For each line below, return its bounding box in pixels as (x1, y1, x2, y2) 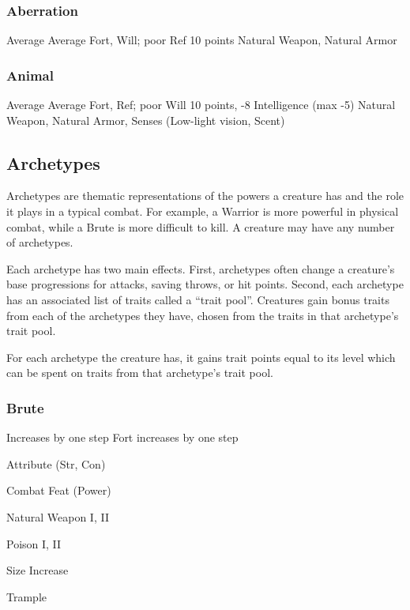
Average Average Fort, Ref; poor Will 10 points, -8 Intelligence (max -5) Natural (6, 96, 396, 113)
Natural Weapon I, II (6, 508, 109, 525)
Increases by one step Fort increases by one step (6, 429, 239, 446)
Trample (6, 588, 47, 604)
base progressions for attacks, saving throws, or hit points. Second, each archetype (6, 276, 404, 292)
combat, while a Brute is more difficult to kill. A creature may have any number (6, 218, 395, 235)
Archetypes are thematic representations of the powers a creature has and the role (6, 187, 404, 204)
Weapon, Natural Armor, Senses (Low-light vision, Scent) (6, 111, 285, 128)
